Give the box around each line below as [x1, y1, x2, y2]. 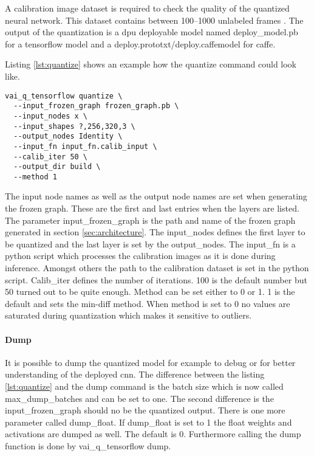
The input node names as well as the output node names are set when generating [5, 190, 307, 202]
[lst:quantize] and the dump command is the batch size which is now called [5, 379, 284, 392]
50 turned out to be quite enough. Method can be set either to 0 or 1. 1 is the [5, 285, 295, 298]
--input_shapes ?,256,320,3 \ [13, 122, 135, 131]
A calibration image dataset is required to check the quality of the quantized [5, 2, 290, 14]
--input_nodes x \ [13, 111, 88, 120]
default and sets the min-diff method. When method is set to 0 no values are [5, 297, 290, 309]
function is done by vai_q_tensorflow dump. [5, 439, 171, 452]
